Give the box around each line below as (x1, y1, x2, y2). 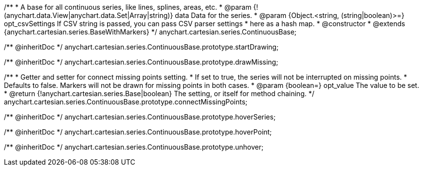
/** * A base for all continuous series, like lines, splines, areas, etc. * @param (4, 3, 252, 11)
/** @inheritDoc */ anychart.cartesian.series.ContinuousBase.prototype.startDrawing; (4, 43, 279, 51)
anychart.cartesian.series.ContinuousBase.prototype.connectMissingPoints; (4, 98, 248, 106)
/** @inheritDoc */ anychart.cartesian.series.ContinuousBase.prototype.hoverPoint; (4, 128, 272, 136)
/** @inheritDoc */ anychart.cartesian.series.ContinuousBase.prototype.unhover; (4, 143, 264, 151)
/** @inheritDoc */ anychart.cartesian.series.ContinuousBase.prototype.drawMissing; (4, 58, 278, 66)
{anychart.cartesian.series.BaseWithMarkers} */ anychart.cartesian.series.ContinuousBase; (4, 28, 297, 36)
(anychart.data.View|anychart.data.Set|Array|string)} (4, 11, 173, 19)
